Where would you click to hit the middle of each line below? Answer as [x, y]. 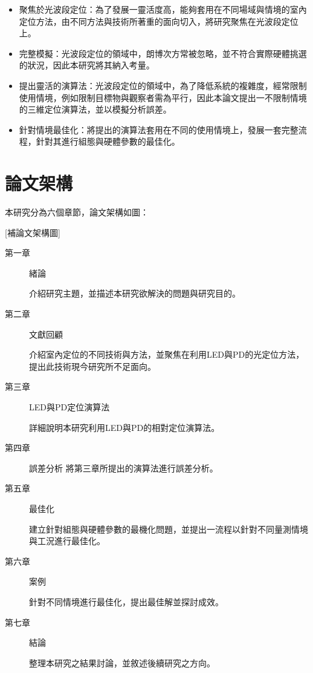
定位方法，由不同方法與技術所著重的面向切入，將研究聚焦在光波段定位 [159, 21]
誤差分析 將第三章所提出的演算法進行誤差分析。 [124, 468]
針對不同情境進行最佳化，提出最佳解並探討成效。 [126, 601]
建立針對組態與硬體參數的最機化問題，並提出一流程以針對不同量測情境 [169, 529]
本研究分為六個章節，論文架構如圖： [77, 212]
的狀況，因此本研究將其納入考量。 [87, 65]
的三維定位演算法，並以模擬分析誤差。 [95, 109]
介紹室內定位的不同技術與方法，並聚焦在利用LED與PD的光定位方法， [167, 354]
